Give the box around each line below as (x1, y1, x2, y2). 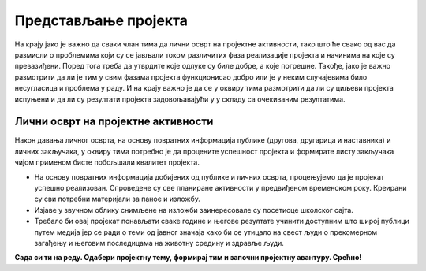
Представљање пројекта (14, 12, 189, 29)
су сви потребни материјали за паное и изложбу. (34, 194, 201, 204)
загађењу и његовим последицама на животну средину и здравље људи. (34, 238, 284, 247)
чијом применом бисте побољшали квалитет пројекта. (14, 158, 200, 167)
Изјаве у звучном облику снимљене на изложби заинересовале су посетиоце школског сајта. (34, 205, 354, 214)
